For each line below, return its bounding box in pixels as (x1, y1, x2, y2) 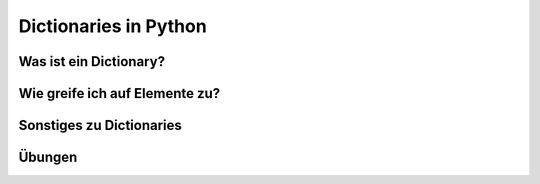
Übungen (18, 149, 78, 166)
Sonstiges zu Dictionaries (18, 117, 182, 134)
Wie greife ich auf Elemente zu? (18, 85, 221, 102)
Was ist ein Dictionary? (18, 53, 165, 70)
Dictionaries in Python (18, 15, 207, 37)
